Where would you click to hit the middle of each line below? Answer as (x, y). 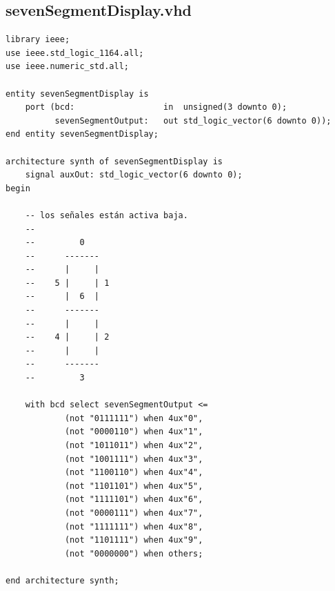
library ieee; (38, 40)
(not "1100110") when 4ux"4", (134, 473)
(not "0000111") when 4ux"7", (134, 513)
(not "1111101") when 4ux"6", (134, 500)
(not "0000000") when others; (134, 553)
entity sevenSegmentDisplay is (77, 94)
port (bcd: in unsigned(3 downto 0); (156, 107)
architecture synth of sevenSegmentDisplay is (114, 161)
